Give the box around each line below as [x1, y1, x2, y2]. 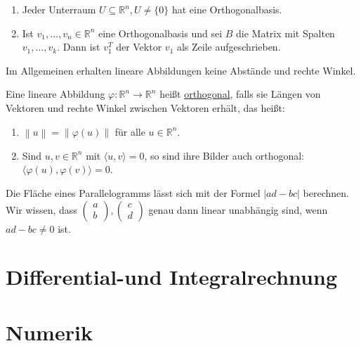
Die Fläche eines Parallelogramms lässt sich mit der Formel [6, 186, 261, 200]
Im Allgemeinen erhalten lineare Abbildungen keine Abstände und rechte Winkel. [6, 63, 356, 77]
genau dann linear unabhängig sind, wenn [148, 202, 328, 217]
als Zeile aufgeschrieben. [176, 39, 281, 54]
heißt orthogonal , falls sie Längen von [159, 86, 321, 101]
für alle [114, 124, 145, 139]
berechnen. [303, 186, 349, 200]
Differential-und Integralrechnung [6, 262, 337, 291]
